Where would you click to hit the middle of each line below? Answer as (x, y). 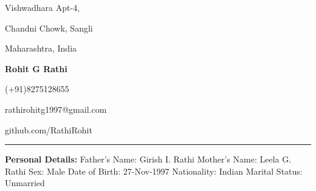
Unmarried (25, 183)
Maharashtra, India (41, 48)
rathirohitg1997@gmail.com (56, 109)
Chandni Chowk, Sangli (49, 28)
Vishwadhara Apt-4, (43, 7)
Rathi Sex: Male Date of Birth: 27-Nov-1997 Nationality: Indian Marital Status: (154, 171)
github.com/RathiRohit (49, 129)
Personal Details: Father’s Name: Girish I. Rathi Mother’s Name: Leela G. (148, 159)
